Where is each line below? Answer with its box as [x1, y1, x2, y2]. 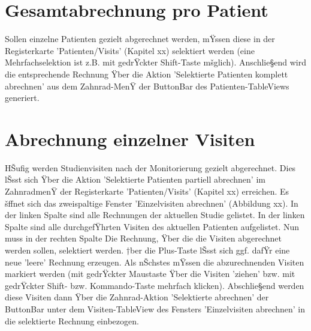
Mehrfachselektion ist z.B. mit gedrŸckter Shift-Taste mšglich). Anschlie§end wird [5, 56, 306, 68]
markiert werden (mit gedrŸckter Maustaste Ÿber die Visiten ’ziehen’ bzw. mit [5, 267, 295, 280]
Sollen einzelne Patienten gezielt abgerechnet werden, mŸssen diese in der [5, 32, 275, 45]
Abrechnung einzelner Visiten [5, 126, 255, 151]
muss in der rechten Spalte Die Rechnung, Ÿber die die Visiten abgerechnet [5, 232, 282, 244]
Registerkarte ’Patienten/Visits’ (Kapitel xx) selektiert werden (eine [5, 44, 255, 56]
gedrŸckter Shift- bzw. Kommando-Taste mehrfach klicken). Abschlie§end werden [5, 279, 304, 291]
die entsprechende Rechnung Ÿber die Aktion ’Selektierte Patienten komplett [5, 67, 288, 80]
